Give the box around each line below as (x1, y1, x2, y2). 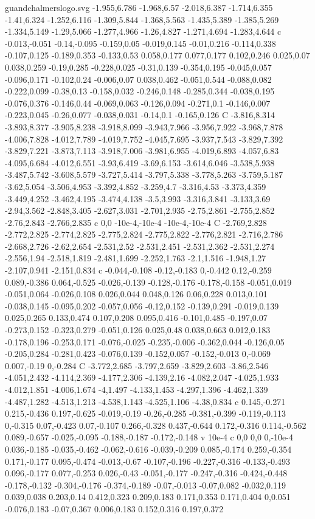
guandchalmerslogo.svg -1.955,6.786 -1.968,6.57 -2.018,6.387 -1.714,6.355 (5, 1, 273, 13)
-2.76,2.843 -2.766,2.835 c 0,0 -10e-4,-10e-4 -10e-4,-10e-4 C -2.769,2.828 (5, 216, 267, 228)
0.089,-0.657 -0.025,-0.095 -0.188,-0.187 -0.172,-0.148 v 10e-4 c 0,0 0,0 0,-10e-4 (5, 431, 293, 443)
